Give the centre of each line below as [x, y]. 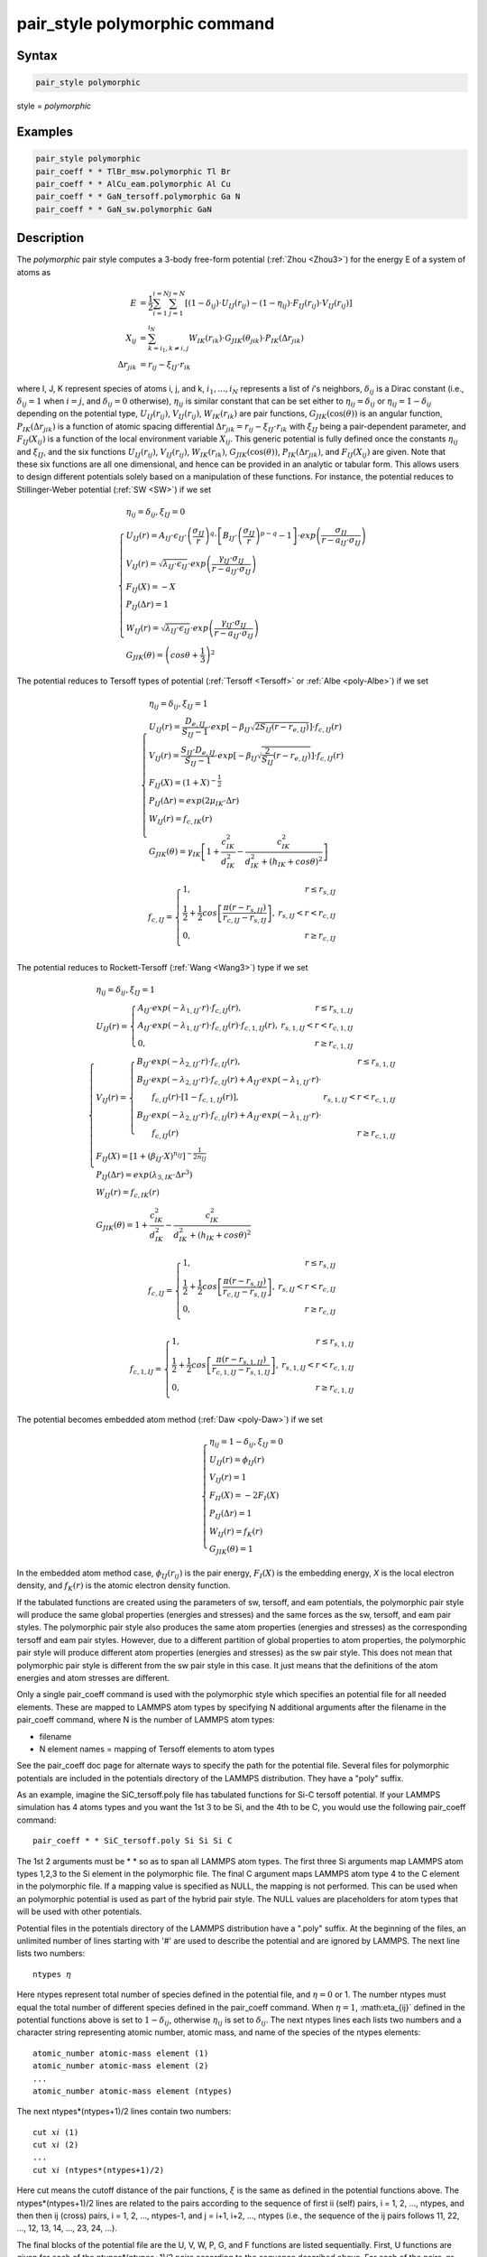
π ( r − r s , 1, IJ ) [241, 1361]
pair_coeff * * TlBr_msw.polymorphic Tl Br [133, 171]
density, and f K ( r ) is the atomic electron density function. [124, 1587]
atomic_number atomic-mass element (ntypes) [133, 2091]
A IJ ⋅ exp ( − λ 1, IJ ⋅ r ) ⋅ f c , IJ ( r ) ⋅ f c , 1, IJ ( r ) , [208, 1026]
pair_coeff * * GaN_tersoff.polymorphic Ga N [138, 197]
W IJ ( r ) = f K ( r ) [236, 1532]
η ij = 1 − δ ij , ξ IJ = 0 [246, 1443]
